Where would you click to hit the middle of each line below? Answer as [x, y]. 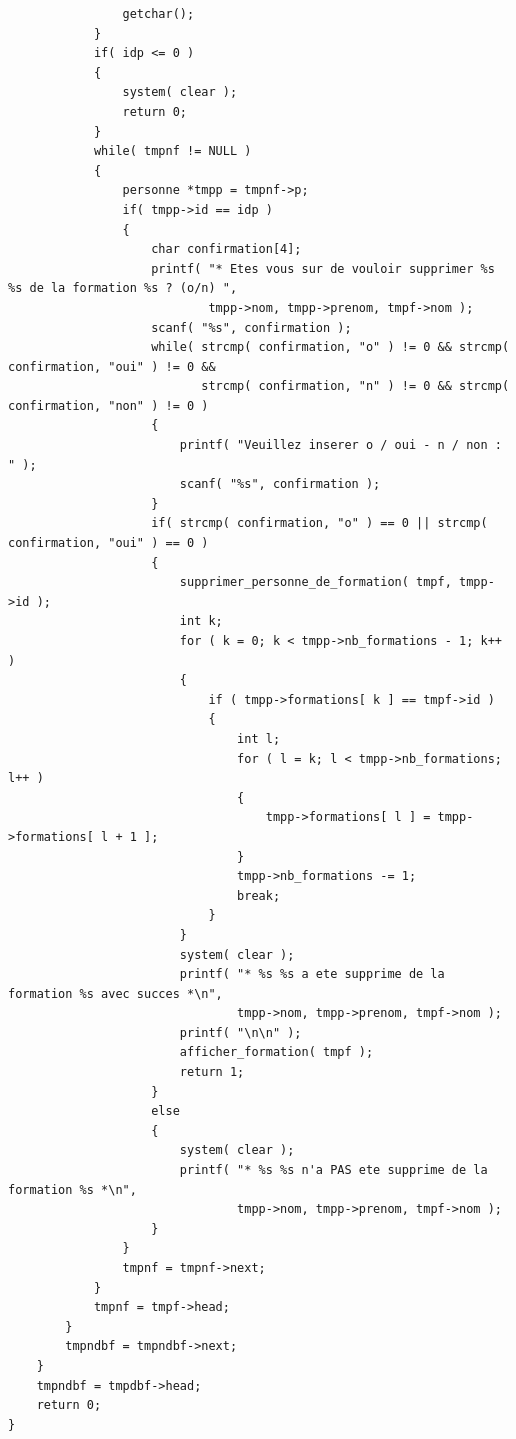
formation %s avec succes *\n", [115, 993]
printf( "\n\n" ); [240, 1032]
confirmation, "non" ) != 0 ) [108, 405]
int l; [259, 738]
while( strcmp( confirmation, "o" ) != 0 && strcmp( [330, 347]
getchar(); [158, 14]
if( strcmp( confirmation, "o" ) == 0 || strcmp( [319, 523]
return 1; [212, 1072]
